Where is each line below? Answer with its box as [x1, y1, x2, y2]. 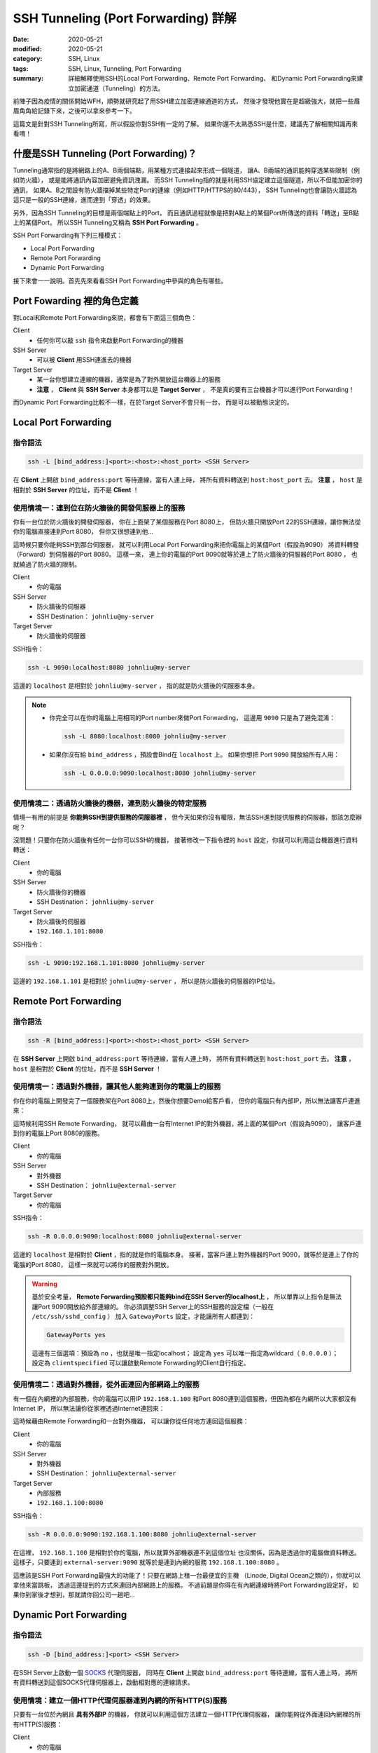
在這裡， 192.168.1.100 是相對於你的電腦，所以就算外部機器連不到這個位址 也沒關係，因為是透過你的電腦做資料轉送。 [13, 1548, 360, 1557]
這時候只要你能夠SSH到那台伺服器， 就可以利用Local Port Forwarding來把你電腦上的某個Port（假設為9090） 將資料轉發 [13, 540, 360, 548]
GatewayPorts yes [46, 1331, 106, 1339]
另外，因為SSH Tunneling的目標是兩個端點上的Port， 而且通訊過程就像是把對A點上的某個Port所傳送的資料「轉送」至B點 [13, 208, 360, 217]
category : [13, 55, 43, 63]
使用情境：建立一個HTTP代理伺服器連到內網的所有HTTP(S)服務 [13, 1696, 227, 1705]
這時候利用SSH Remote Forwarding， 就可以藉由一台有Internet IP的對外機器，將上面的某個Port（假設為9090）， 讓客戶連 [13, 1119, 362, 1128]
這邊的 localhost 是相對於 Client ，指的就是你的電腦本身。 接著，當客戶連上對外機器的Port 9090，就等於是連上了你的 [13, 1250, 359, 1259]
